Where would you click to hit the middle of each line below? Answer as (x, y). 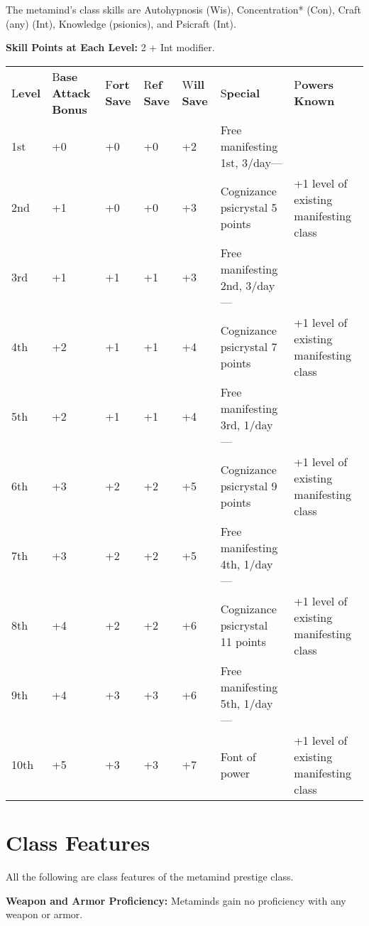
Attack (71, 92)
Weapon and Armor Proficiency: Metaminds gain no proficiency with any (176, 900)
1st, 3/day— (251, 162)
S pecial (240, 92)
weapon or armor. (44, 914)
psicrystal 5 (249, 208)
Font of (238, 756)
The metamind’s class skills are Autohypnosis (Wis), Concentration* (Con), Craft (183, 9)
